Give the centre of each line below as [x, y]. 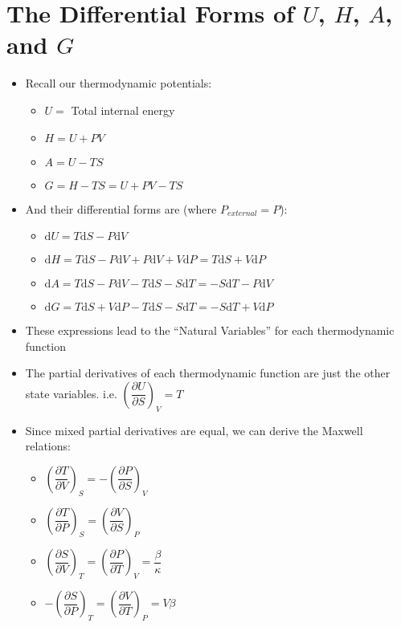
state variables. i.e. [71, 393]
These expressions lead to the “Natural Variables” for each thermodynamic [210, 330]
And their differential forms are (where [121, 208]
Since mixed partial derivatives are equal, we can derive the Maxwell [194, 430]
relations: [48, 446]
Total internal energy [123, 110]
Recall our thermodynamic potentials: [119, 83]
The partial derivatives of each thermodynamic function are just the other [208, 373]
